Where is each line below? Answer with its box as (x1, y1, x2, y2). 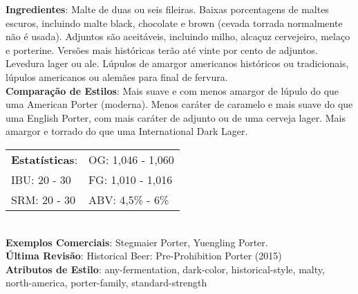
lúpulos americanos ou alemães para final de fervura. (6, 69, 228, 84)
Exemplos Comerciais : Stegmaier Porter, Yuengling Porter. (6, 235, 268, 249)
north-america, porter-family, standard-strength (6, 275, 207, 290)
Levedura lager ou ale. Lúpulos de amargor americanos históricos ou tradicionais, (6, 56, 349, 71)
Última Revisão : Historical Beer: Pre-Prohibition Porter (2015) (6, 248, 282, 263)
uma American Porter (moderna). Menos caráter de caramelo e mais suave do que (6, 97, 353, 111)
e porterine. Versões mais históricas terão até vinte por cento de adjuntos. (6, 42, 318, 57)
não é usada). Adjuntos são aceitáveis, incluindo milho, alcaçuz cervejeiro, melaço (6, 29, 350, 44)
